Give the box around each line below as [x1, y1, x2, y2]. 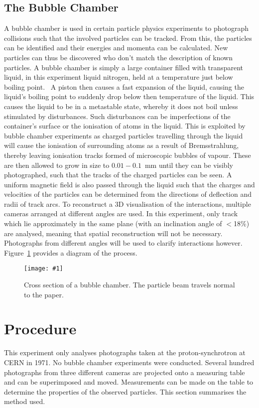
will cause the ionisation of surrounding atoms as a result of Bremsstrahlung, [4, 140, 239, 150]
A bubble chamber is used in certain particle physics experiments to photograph [4, 23, 249, 33]
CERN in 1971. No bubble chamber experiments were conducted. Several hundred [4, 357, 255, 368]
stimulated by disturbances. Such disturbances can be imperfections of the [4, 111, 231, 121]
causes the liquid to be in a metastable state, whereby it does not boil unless [4, 101, 238, 111]
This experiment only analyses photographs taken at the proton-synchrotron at [4, 347, 246, 358]
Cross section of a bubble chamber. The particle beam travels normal [24, 279, 235, 290]
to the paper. [24, 289, 64, 299]
